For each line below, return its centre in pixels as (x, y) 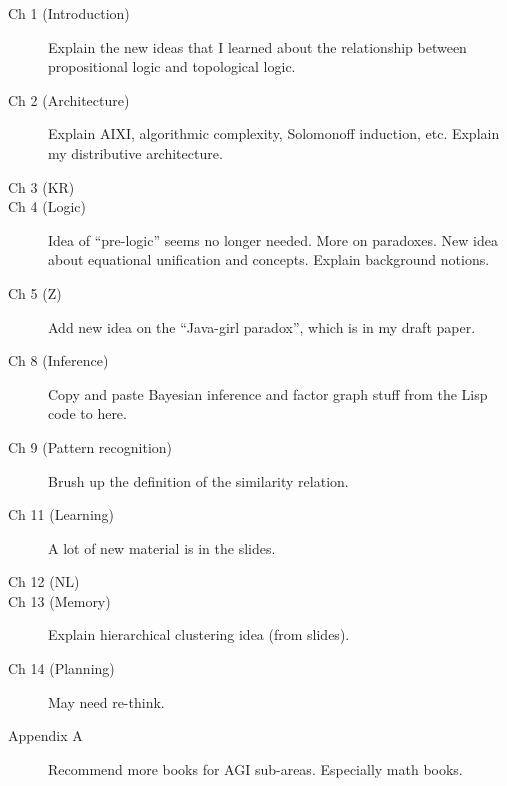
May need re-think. (106, 701)
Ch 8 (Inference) (58, 360)
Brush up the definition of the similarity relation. (198, 480)
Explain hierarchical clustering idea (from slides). (199, 634)
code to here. (87, 413)
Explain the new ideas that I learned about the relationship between (257, 46)
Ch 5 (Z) (35, 292)
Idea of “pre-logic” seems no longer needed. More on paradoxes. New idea (273, 239)
